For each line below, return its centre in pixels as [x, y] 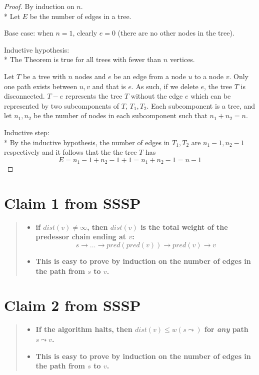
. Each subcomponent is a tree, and [201, 105]
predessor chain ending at [81, 237]
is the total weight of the [184, 227]
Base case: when [29, 33]
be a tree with [44, 76]
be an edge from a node [150, 76]
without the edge [157, 96]
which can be [211, 96]
